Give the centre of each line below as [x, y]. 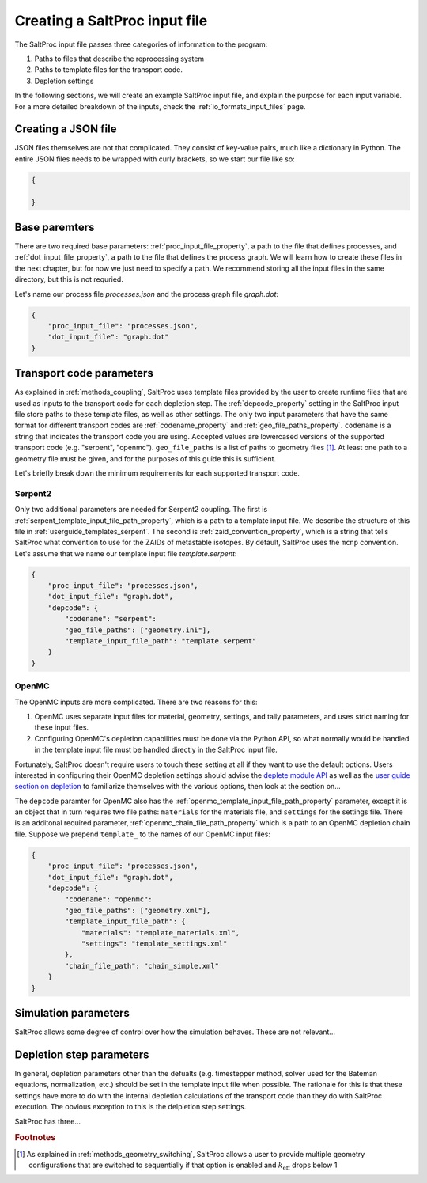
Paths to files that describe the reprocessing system [119, 59]
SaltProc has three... [48, 1121]
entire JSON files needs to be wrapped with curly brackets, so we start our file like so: [155, 159]
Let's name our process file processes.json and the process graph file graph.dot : [147, 294]
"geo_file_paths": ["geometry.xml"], [138, 910]
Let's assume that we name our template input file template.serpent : [126, 553]
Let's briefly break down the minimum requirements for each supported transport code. [157, 473]
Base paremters [55, 227]
